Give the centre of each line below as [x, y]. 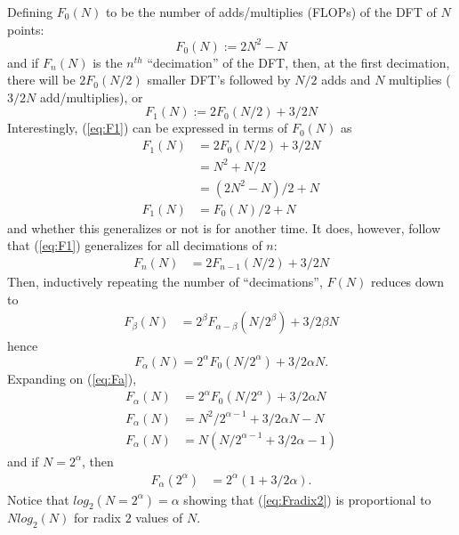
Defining [30, 12]
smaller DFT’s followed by [219, 80]
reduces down [407, 281]
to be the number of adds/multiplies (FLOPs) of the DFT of [271, 12]
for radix [97, 518]
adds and [346, 80]
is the [108, 62]
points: [26, 29]
